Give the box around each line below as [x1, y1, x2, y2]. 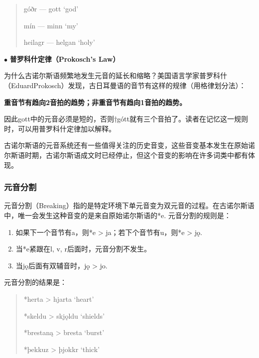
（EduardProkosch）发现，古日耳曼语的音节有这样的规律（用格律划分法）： [4, 80, 246, 90]
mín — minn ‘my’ [23, 20, 78, 30]
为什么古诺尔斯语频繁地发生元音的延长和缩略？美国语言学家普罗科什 [4, 70, 227, 81]
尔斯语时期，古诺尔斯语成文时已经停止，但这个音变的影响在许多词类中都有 [4, 149, 248, 160]
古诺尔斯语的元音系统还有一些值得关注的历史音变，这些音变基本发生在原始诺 [4, 140, 255, 150]
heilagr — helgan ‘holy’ [23, 37, 95, 47]
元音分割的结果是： [4, 277, 67, 287]
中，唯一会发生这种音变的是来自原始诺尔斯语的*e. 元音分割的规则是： [4, 210, 231, 220]
